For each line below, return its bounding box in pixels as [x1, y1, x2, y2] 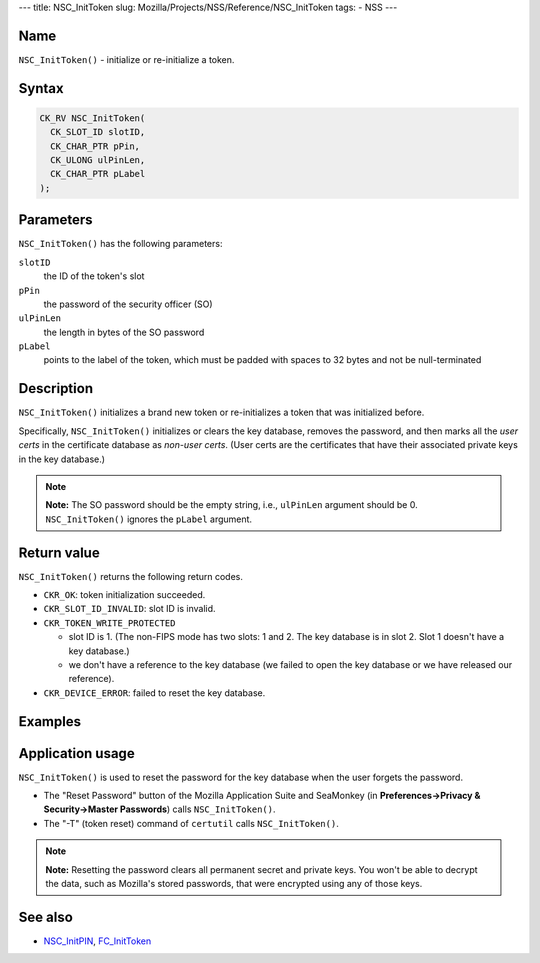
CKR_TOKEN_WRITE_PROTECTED [43, 617, 176, 629]
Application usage [18, 745, 135, 762]
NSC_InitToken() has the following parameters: [18, 238, 223, 250]
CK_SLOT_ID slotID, [50, 126, 146, 138]
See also [18, 908, 74, 925]
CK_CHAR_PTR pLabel [50, 168, 146, 180]
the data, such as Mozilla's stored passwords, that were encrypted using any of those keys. [45, 878, 423, 890]
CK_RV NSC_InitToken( [39, 112, 146, 124]
